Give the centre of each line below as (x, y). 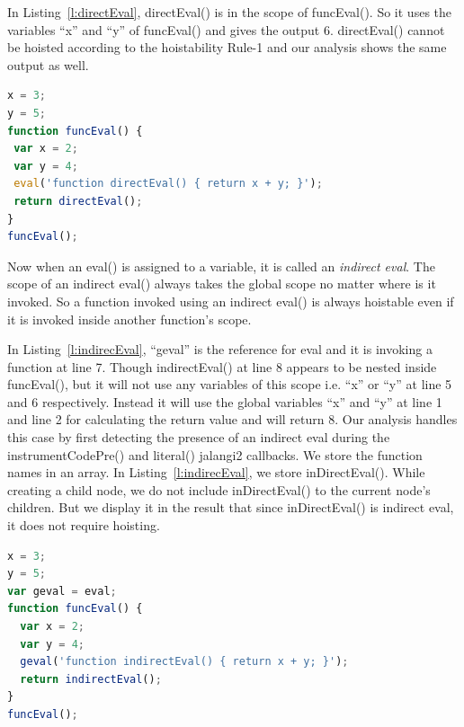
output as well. (48, 64)
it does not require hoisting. (84, 525)
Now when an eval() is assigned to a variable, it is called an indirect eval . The (221, 266)
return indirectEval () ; (91, 679)
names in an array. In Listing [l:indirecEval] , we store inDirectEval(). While (216, 472)
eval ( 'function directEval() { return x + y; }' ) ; (168, 184)
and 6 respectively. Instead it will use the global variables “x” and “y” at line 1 (225, 401)
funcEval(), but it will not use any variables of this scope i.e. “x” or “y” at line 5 (230, 384)
